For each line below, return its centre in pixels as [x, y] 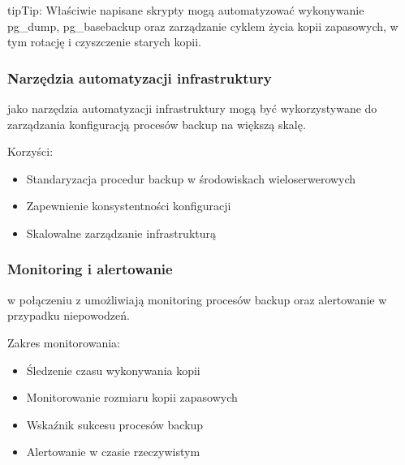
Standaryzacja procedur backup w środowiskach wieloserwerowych [191, 178]
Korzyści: [30, 151]
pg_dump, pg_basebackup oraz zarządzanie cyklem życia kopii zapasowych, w [203, 26]
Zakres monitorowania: [64, 342]
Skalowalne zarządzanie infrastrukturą [121, 232]
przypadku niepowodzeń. [69, 315]
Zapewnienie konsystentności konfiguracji [129, 206]
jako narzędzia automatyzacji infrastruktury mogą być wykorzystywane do [192, 108]
